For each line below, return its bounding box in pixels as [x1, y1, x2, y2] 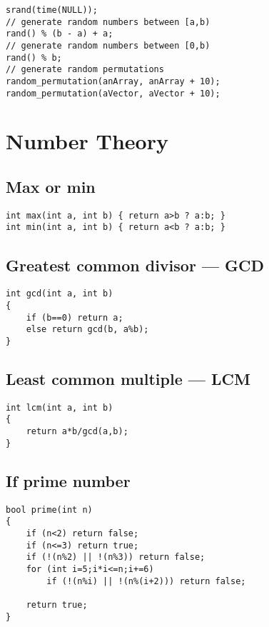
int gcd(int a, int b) [6, 289, 113, 299]
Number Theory [6, 126, 168, 156]
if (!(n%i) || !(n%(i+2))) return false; [46, 576, 246, 586]
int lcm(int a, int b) [6, 402, 113, 413]
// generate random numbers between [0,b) [6, 40, 210, 51]
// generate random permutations [6, 64, 164, 75]
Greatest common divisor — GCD [6, 254, 265, 276]
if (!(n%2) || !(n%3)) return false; [26, 552, 205, 563]
